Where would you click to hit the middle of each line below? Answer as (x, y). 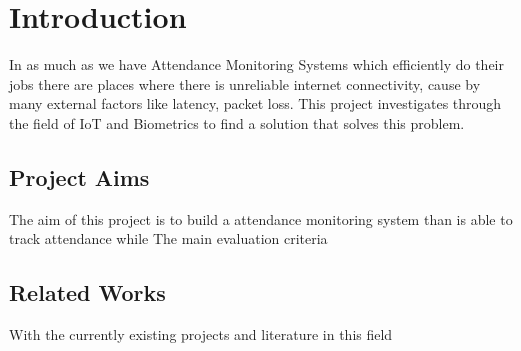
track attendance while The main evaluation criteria (168, 238)
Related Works (87, 292)
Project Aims (79, 176)
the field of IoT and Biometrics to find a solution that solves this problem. (237, 122)
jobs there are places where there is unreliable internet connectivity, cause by (245, 83)
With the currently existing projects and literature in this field (201, 334)
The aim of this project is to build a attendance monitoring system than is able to (261, 218)
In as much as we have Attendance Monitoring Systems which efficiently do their (256, 64)
